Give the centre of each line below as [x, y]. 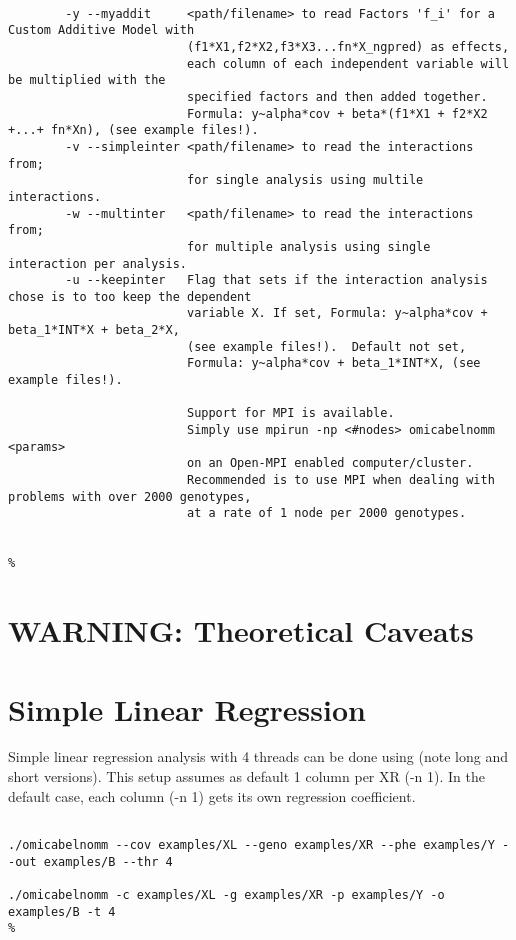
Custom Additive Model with [101, 30]
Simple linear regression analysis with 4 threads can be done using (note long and [258, 756]
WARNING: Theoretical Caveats [241, 630]
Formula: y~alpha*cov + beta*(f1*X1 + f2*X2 [337, 113]
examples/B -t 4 [62, 911]
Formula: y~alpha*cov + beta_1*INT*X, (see [333, 363]
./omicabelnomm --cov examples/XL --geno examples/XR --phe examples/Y [251, 844]
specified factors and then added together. [337, 96]
